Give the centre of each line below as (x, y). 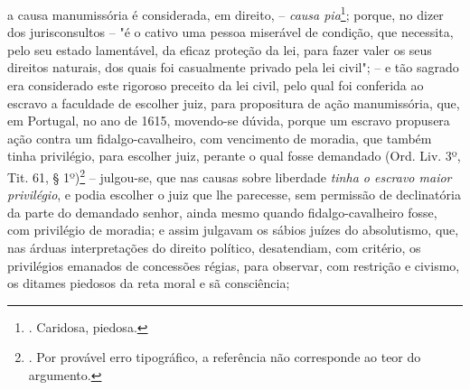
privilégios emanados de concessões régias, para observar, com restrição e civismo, (234, 265)
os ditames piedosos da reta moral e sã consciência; (149, 283)
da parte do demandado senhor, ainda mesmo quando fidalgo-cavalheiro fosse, (222, 212)
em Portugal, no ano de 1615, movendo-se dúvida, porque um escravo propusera (229, 121)
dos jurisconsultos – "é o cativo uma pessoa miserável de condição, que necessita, (230, 32)
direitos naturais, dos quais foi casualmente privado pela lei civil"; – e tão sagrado (233, 67)
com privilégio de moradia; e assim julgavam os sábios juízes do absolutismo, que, (233, 230)
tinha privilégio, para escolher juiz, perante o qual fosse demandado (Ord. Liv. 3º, (234, 156)
